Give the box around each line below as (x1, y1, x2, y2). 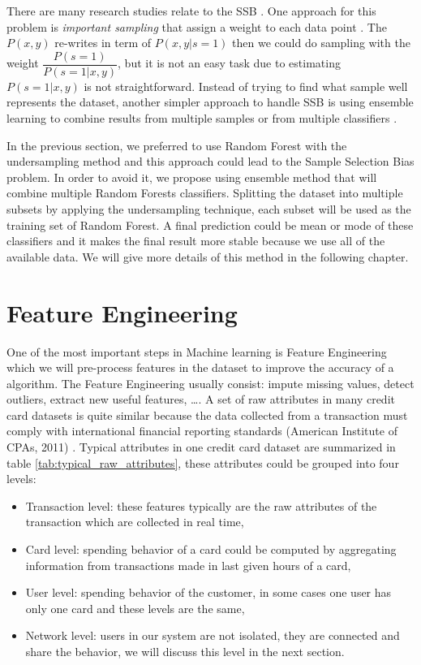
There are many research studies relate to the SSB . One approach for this (6, 2, 376, 19)
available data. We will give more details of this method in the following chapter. (6, 248, 409, 265)
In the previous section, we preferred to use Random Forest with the (6, 136, 347, 153)
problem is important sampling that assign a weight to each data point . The (6, 18, 387, 35)
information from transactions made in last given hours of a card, (25, 556, 351, 573)
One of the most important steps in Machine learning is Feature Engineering (6, 343, 387, 360)
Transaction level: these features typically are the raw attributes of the (25, 497, 377, 514)
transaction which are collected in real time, (25, 513, 244, 530)
